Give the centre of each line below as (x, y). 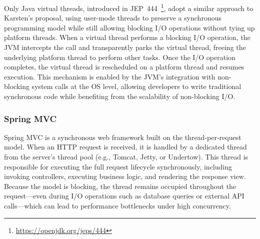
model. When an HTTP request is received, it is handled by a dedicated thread (125, 147)
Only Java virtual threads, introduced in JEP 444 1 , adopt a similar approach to (129, 7)
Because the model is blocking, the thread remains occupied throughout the (120, 186)
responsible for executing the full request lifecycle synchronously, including (118, 166)
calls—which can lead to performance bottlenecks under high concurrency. (117, 205)
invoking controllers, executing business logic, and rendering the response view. (125, 176)
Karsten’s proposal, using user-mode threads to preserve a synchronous (113, 18)
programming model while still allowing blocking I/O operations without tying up (129, 27)
